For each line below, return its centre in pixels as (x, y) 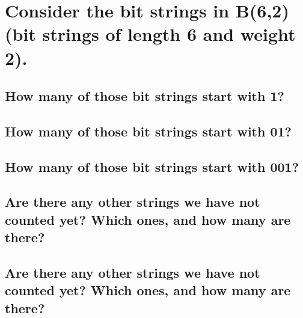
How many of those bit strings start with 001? (152, 166)
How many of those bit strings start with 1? (145, 96)
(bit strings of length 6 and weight (150, 34)
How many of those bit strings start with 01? (148, 131)
